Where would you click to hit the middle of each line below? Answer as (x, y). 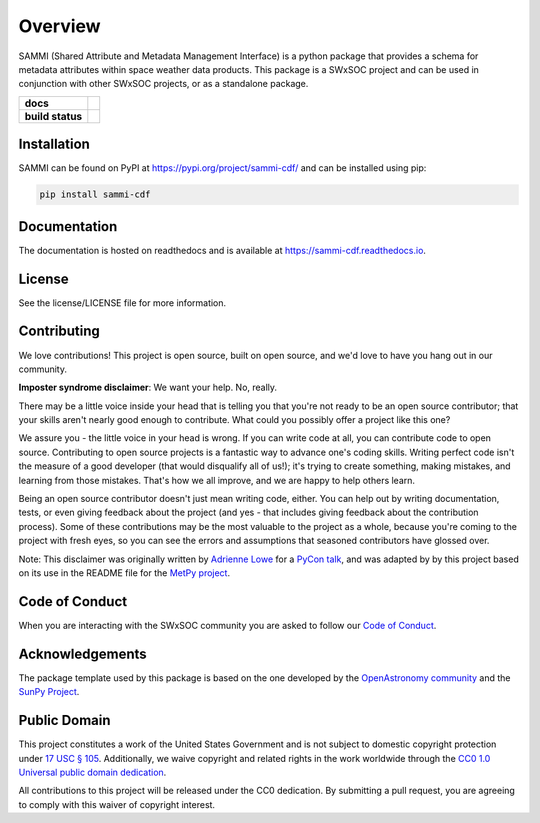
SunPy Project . (49, 692)
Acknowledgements (82, 653)
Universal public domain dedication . (92, 772)
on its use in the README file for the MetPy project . (124, 573)
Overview (59, 26)
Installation (54, 144)
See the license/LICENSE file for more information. (122, 302)
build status (53, 116)
